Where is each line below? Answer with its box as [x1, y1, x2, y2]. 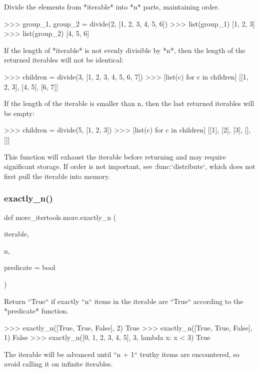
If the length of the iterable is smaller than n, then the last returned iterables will [4, 98, 254, 108]
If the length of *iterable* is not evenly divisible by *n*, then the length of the [4, 44, 245, 55]
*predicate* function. [4, 305, 68, 316]
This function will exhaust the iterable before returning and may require [4, 151, 226, 161]
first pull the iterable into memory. [4, 170, 110, 181]
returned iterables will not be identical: [4, 54, 123, 65]
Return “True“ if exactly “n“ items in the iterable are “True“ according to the [4, 295, 243, 306]
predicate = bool [4, 262, 55, 272]
